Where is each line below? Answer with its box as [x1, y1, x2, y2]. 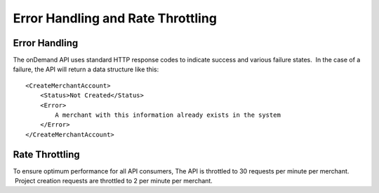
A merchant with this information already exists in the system [55, 111, 281, 119]
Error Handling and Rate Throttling [13, 10, 218, 26]
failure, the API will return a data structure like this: [13, 65, 159, 73]
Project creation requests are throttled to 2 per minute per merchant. [14, 177, 213, 185]
